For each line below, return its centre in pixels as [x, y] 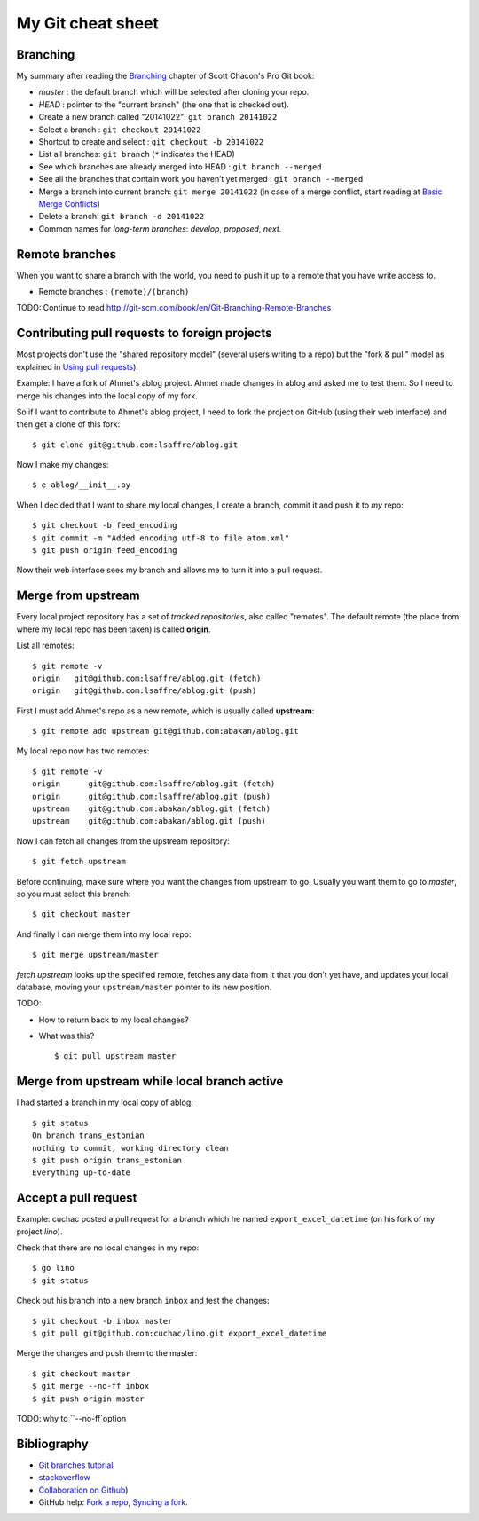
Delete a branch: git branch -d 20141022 [121, 217]
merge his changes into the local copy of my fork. [107, 396]
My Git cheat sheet [88, 23]
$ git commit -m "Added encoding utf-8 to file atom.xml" [161, 538]
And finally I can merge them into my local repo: [104, 934]
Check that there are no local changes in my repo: [108, 1248]
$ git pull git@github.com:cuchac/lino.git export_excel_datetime [180, 1333]
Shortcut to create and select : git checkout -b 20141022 [151, 142]
